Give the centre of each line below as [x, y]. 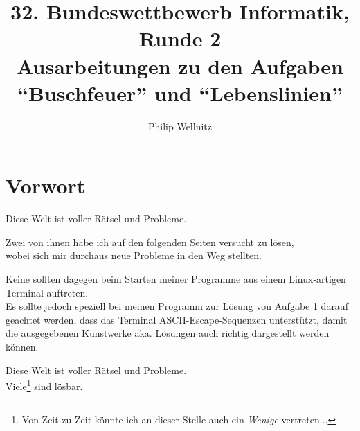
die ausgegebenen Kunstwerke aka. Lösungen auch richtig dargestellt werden [168, 333]
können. [22, 346]
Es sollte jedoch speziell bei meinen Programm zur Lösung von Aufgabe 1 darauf [177, 306]
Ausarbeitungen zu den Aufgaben [180, 65]
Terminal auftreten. [47, 292]
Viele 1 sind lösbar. [44, 385]
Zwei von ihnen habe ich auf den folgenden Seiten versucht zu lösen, [150, 241]
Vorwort [46, 185]
